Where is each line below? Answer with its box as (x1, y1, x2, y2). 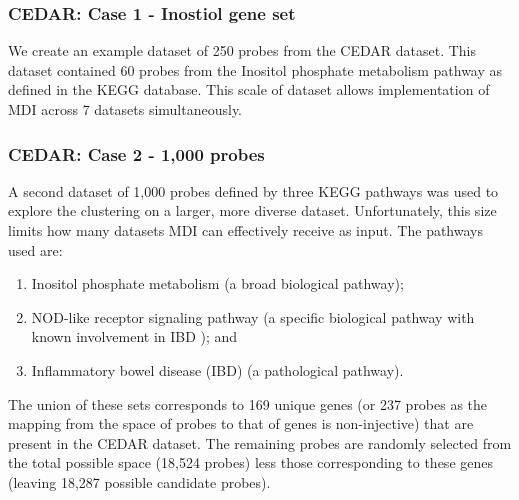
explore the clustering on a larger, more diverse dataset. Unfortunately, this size (8, 200, 497, 221)
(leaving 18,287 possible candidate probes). (8, 471, 271, 492)
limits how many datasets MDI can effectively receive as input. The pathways (8, 220, 483, 240)
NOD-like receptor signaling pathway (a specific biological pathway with (31, 306, 475, 327)
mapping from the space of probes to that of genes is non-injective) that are (8, 413, 474, 434)
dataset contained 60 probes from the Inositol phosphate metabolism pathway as (8, 59, 503, 80)
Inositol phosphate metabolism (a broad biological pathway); (31, 273, 404, 294)
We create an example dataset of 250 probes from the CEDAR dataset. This (8, 40, 477, 61)
